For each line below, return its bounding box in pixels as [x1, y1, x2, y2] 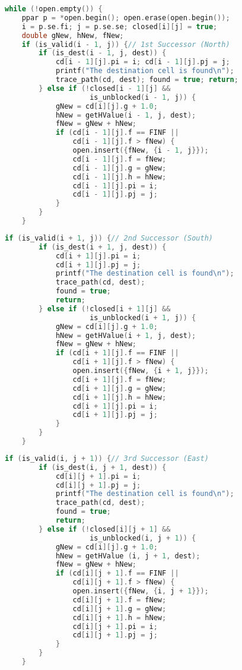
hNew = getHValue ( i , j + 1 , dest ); [55, 551, 200, 560]
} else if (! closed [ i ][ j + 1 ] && [39, 524, 171, 533]
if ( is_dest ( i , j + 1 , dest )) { [39, 463, 167, 472]
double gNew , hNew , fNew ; [21, 31, 124, 40]
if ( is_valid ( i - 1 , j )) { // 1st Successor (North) [21, 40, 230, 49]
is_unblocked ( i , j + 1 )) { [90, 533, 196, 542]
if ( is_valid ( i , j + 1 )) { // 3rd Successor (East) [5, 454, 209, 463]
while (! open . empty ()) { [5, 5, 103, 13]
